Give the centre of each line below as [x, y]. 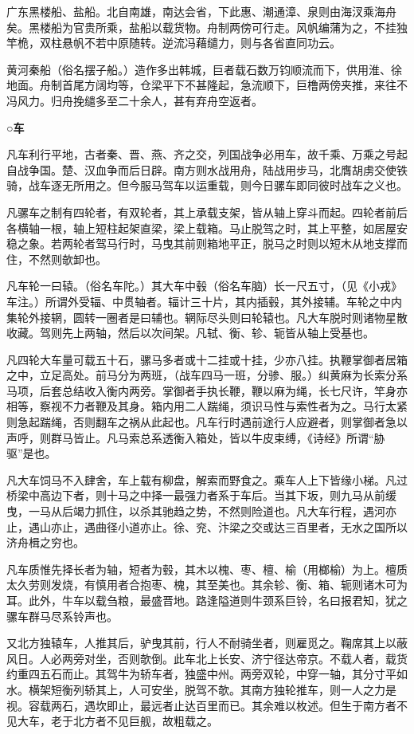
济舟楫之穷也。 [45, 542]
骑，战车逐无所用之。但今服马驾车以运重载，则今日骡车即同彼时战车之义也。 [207, 185]
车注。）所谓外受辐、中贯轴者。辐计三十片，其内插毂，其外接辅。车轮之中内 [204, 301]
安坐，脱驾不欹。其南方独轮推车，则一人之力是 [273, 689]
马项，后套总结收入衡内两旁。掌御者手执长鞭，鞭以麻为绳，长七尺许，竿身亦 [207, 390]
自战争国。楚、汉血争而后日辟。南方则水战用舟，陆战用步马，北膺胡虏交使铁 [207, 169]
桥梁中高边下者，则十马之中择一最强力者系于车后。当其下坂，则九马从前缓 [201, 495]
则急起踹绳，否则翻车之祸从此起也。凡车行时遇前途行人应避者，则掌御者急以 [207, 422]
